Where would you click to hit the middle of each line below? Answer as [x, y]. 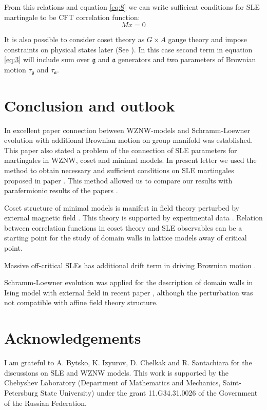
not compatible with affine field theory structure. [81, 302]
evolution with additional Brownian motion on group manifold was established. [129, 140]
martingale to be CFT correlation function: [72, 17]
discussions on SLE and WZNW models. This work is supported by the [117, 372]
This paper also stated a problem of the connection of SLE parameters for [121, 150]
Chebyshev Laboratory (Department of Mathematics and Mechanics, [112, 383]
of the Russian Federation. [45, 403]
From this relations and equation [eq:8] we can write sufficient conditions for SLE [132, 7]
